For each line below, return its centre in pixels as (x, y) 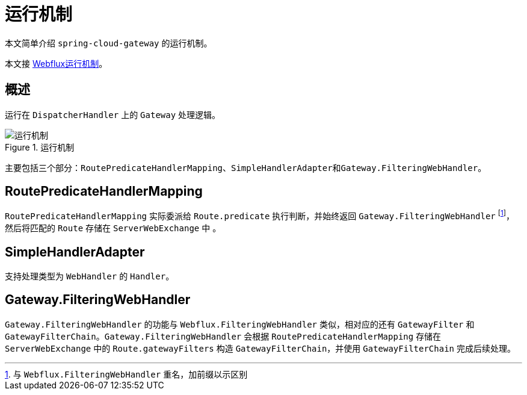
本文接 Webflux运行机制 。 (56, 63)
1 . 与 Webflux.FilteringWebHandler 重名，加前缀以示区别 (126, 374)
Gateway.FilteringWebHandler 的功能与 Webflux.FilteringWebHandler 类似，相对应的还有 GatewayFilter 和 (240, 324)
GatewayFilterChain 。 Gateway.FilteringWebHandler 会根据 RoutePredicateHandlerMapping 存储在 (223, 336)
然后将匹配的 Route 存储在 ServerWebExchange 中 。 (113, 228)
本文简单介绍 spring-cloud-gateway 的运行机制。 (109, 43)
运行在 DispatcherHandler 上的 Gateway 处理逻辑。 (113, 114)
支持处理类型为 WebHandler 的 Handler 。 (90, 276)
